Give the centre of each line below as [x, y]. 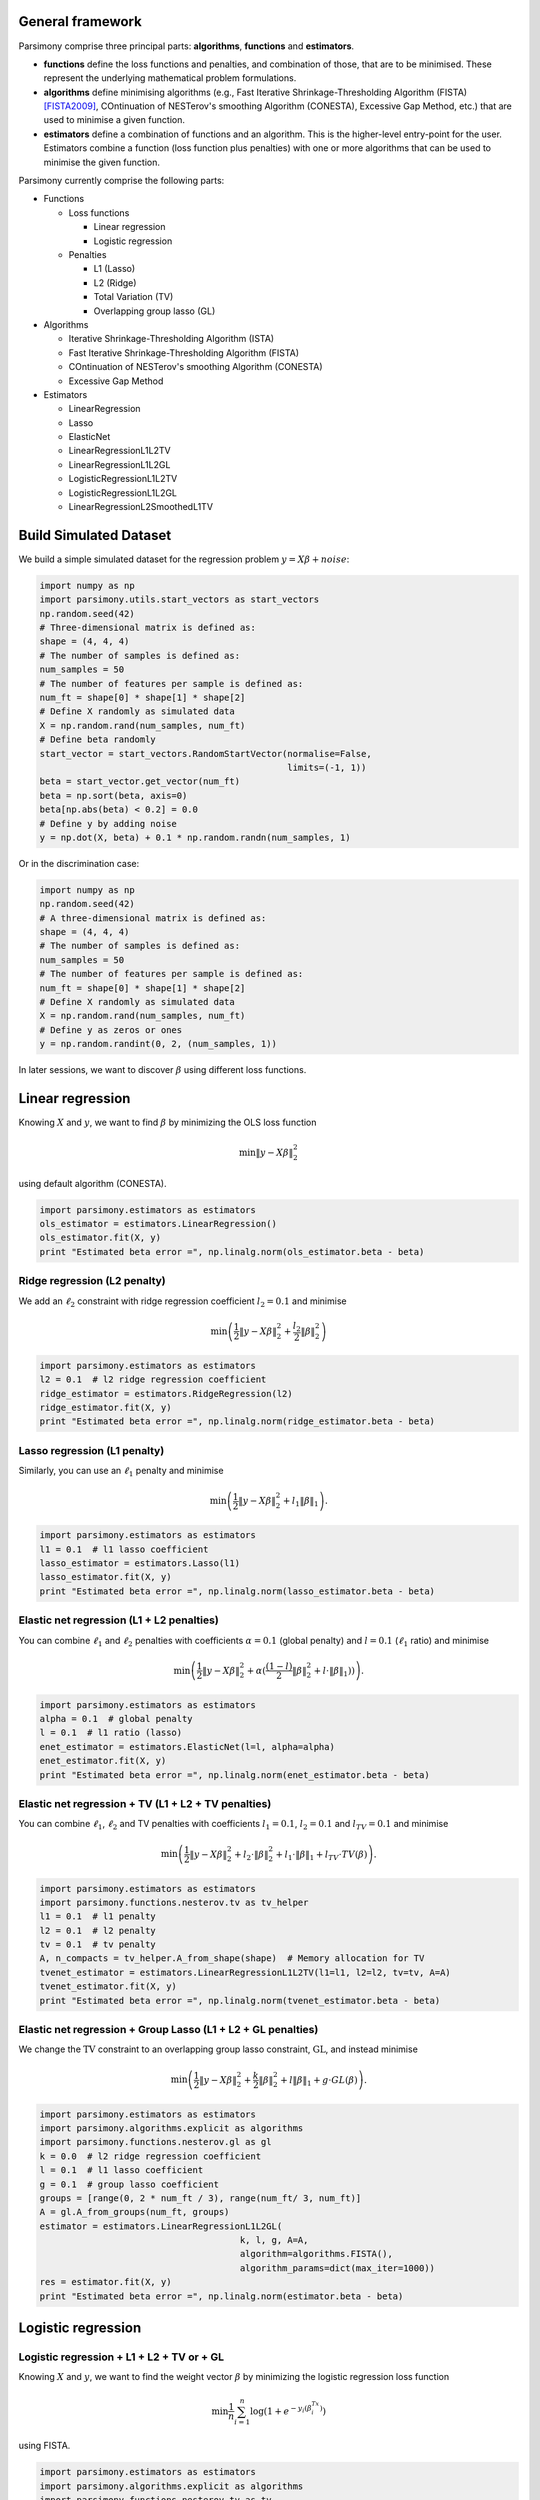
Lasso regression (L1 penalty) [91, 1450]
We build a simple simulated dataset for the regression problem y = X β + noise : [184, 559]
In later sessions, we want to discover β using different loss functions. [162, 1070]
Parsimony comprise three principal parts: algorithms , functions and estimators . [186, 46]
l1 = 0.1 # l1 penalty [98, 1916]
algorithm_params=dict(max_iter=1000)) [337, 2268]
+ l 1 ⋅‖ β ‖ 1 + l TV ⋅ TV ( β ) [321, 1855]
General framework [80, 21]
